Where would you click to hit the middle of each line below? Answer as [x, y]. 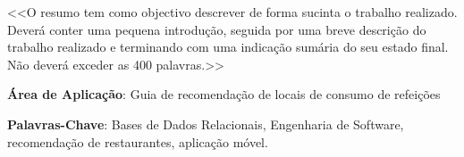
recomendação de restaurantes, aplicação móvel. [138, 141]
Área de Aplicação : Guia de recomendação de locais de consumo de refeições [224, 94]
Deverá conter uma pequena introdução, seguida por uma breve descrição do [217, 29]
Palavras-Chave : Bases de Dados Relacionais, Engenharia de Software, [206, 124]
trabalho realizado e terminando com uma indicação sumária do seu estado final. [228, 47]
